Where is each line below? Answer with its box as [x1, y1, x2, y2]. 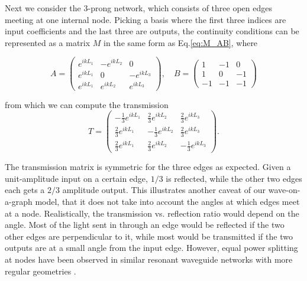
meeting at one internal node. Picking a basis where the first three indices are [5, 13, 286, 25]
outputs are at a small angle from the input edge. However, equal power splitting [5, 241, 298, 254]
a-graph [5, 195, 33, 208]
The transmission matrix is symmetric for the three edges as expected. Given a [5, 161, 291, 173]
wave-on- [268, 184, 300, 196]
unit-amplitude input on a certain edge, [5, 172, 148, 184]
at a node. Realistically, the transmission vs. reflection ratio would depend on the [5, 207, 299, 219]
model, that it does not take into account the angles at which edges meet [35, 195, 300, 208]
